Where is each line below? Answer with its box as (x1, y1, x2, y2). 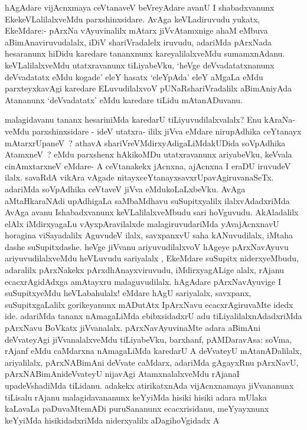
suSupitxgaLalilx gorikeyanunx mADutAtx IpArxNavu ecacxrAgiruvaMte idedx (5, 298, 293, 310)
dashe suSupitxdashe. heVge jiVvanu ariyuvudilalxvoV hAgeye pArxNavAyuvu (5, 240, 289, 252)
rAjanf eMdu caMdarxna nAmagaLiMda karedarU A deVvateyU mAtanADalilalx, (5, 344, 302, 357)
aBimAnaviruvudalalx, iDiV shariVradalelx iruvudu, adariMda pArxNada (5, 35, 272, 48)
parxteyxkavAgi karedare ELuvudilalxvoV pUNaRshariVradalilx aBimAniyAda (5, 82, 292, 94)
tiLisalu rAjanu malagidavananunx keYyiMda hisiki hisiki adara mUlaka (5, 390, 267, 403)
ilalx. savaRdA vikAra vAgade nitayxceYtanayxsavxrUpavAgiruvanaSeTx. (5, 171, 274, 183)
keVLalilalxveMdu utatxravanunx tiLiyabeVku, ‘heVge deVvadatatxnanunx (5, 58, 275, 71)
